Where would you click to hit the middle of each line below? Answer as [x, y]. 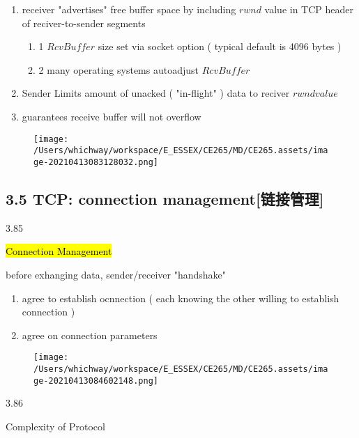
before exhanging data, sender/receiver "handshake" [116, 274]
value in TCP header [309, 9]
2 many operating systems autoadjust [119, 69]
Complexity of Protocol [55, 426]
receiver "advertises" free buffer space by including [129, 9]
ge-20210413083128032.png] [96, 162]
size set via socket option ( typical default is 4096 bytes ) [220, 46]
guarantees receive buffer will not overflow [112, 116]
